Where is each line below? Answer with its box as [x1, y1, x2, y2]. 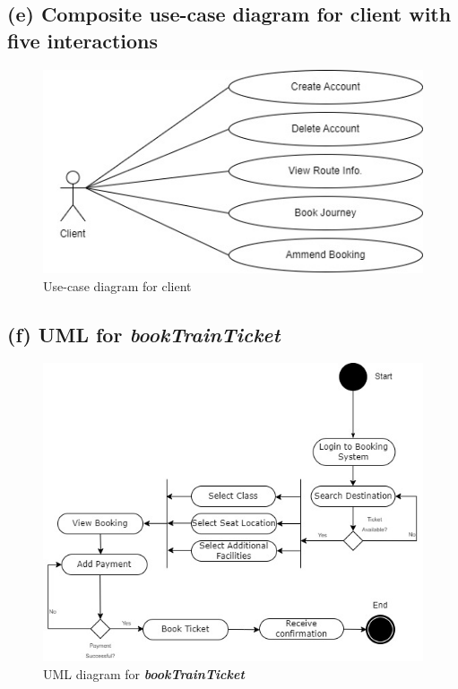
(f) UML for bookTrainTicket [7, 320, 281, 348]
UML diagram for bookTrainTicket [43, 664, 245, 683]
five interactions [7, 26, 159, 54]
